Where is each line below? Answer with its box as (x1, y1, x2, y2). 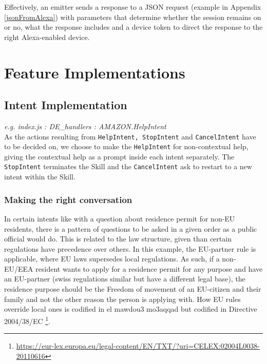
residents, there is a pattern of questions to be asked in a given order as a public (4, 223, 257, 234)
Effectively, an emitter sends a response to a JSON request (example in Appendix (4, 2, 261, 12)
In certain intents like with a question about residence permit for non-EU (4, 213, 235, 224)
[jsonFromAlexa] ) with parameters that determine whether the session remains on (4, 11, 261, 22)
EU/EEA (4, 263, 33, 274)
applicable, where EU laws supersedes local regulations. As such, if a (4, 253, 220, 264)
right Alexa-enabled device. (4, 31, 90, 42)
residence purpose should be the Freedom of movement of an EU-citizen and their (4, 284, 261, 294)
